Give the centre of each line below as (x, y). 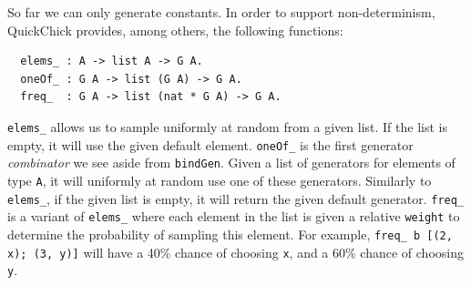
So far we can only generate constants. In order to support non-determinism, (221, 12)
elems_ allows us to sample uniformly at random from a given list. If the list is (227, 126)
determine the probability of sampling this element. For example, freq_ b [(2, (230, 234)
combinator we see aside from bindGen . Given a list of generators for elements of (231, 163)
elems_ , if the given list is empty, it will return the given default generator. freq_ (236, 198)
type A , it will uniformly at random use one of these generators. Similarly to (220, 180)
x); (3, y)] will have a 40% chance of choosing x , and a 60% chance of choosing (235, 252)
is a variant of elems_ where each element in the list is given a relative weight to (234, 216)
